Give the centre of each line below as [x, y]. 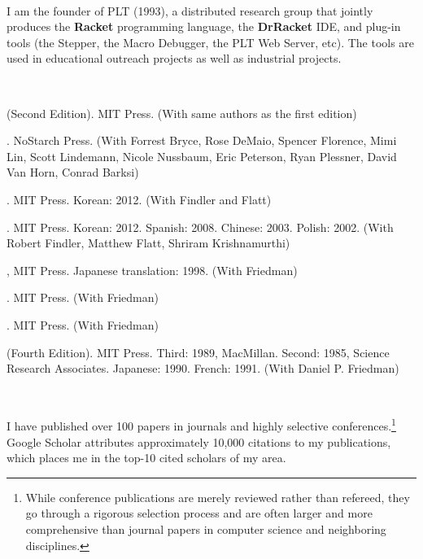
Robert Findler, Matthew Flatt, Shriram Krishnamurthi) [148, 243]
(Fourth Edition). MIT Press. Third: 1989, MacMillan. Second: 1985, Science [198, 352]
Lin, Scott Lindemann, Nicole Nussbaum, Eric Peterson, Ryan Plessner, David [202, 156]
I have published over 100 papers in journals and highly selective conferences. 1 [201, 424]
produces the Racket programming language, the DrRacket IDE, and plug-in [204, 26]
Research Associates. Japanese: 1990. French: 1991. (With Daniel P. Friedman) [203, 368]
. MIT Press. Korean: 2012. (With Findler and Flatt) [139, 199]
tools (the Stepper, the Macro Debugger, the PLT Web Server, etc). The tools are [211, 42]
